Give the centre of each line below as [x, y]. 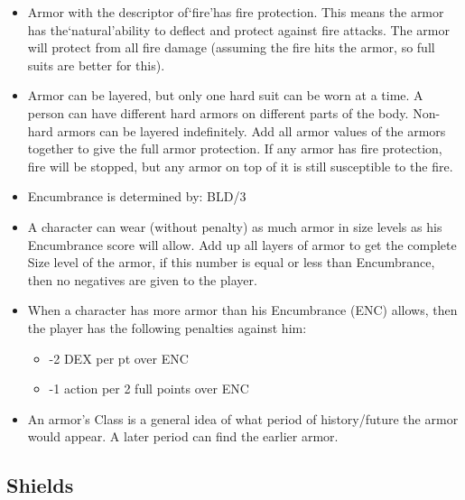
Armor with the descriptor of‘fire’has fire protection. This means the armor [236, 12]
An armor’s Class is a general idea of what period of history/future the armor [243, 418]
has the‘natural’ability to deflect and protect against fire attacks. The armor [238, 29]
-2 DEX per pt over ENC [119, 358]
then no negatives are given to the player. [142, 279]
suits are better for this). [96, 65]
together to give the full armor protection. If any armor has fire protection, [235, 148]
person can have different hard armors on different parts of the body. [218, 112]
